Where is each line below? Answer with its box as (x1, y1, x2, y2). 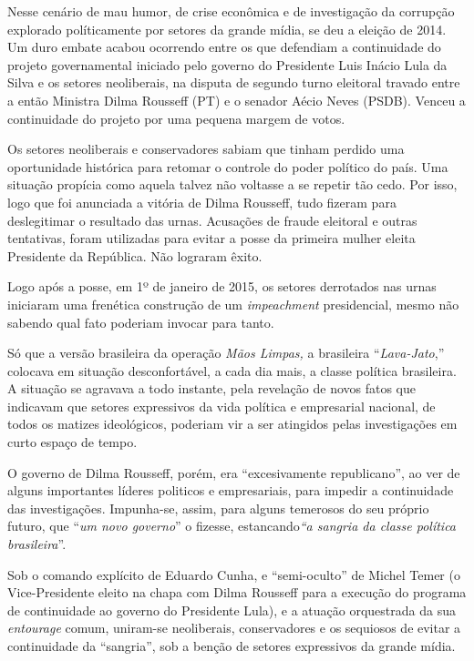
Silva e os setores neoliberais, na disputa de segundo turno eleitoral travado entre (7, 73, 460, 92)
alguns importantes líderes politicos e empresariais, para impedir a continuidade (7, 481, 454, 500)
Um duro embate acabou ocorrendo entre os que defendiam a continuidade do (7, 37, 441, 56)
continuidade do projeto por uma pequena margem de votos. (7, 108, 345, 127)
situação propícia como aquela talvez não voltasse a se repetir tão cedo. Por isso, (7, 175, 458, 194)
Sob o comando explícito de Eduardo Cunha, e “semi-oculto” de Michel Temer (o (7, 564, 460, 584)
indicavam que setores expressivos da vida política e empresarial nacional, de (7, 396, 436, 415)
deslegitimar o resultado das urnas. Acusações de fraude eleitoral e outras (7, 210, 417, 229)
